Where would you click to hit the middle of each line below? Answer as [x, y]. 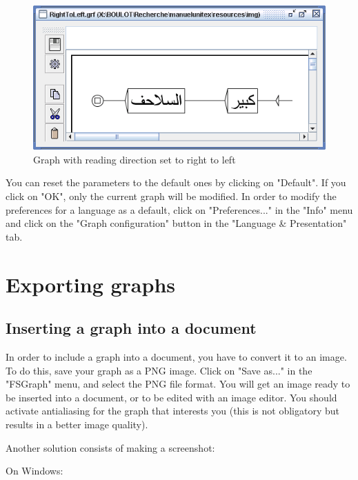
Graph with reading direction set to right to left [135, 159]
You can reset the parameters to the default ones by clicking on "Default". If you [176, 182]
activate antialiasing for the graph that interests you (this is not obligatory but [172, 411]
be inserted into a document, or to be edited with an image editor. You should [171, 397]
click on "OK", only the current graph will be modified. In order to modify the [171, 196]
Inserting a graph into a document [131, 328]
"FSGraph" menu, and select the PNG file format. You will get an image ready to [178, 384]
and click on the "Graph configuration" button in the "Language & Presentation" [176, 223]
